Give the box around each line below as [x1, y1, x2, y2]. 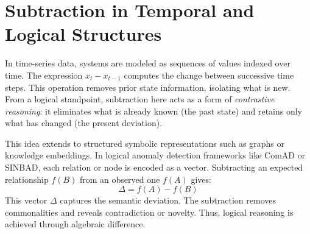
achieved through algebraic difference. [5, 218, 146, 230]
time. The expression [5, 68, 83, 81]
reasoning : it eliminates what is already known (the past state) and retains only [5, 104, 303, 117]
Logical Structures [5, 21, 162, 46]
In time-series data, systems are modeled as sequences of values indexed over [5, 57, 291, 69]
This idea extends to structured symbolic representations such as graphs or [5, 136, 285, 149]
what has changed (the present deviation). [5, 116, 163, 129]
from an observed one [80, 172, 160, 185]
